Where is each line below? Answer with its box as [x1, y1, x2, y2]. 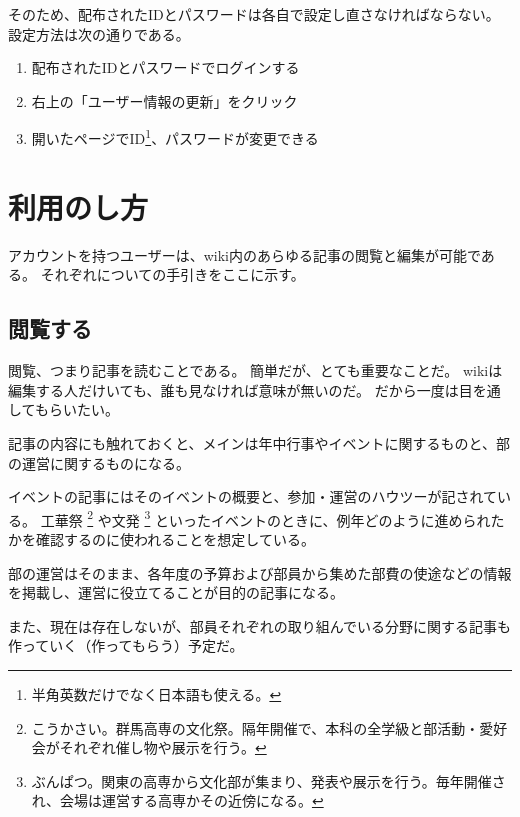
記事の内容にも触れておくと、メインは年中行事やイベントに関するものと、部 [8, 432, 511, 453]
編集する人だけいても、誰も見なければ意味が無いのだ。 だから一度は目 [8, 379, 473, 400]
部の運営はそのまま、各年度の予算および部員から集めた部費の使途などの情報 [8, 562, 512, 583]
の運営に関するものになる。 [8, 452, 190, 473]
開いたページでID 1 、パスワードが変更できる [31, 125, 319, 149]
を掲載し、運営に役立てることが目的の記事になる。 [8, 582, 344, 603]
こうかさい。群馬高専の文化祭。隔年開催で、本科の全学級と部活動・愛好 [31, 717, 508, 738]
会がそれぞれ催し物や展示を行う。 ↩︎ [31, 737, 267, 758]
